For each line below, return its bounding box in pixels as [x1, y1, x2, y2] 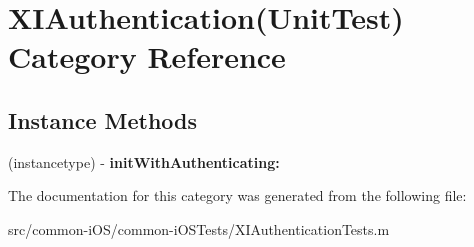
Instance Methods [8, 104, 197, 135]
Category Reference [8, 36, 286, 77]
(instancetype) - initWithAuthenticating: [8, 151, 280, 172]
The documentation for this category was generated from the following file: [8, 185, 467, 206]
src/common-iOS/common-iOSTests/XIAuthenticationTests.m [8, 218, 390, 239]
